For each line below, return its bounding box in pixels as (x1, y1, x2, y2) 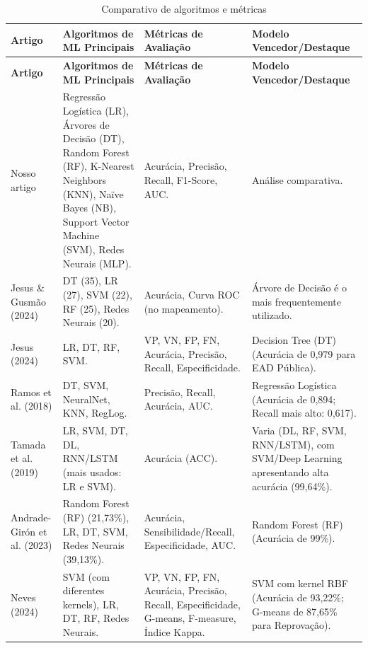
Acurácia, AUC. (144, 398, 213, 413)
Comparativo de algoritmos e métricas (101, 1, 267, 16)
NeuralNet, (62, 391, 110, 406)
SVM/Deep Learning (251, 451, 343, 465)
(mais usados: (62, 464, 122, 479)
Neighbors (62, 173, 106, 187)
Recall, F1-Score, (144, 173, 218, 187)
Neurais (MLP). (62, 255, 132, 270)
